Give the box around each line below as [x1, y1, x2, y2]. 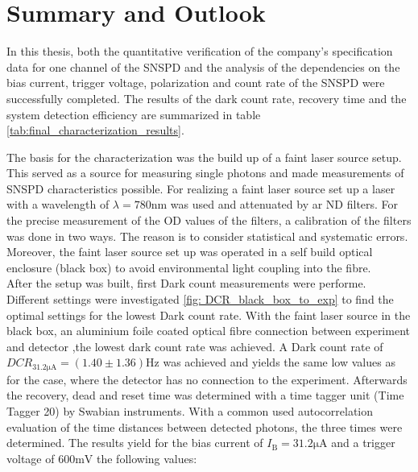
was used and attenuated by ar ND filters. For [170, 196, 399, 213]
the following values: [97, 449, 197, 466]
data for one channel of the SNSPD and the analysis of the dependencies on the [6, 58, 400, 75]
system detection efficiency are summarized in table [6, 106, 261, 122]
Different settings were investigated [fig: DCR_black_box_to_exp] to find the [6, 291, 394, 308]
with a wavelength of [6, 196, 110, 213]
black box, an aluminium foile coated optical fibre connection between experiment [6, 322, 410, 339]
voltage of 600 [6, 449, 76, 466]
